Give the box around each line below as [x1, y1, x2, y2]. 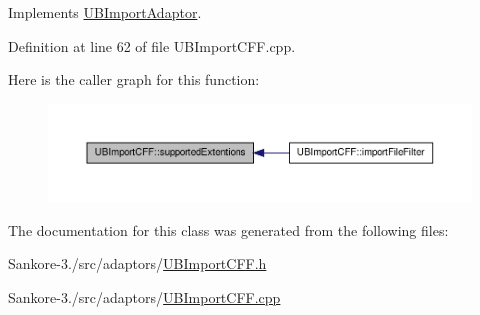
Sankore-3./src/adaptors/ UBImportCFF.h [8, 253, 267, 274]
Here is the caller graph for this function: [8, 69, 260, 90]
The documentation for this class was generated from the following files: [8, 219, 449, 240]
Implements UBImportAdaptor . [8, 2, 202, 22]
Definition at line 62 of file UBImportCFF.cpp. [8, 35, 296, 56]
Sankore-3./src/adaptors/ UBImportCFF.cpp [8, 287, 281, 308]
